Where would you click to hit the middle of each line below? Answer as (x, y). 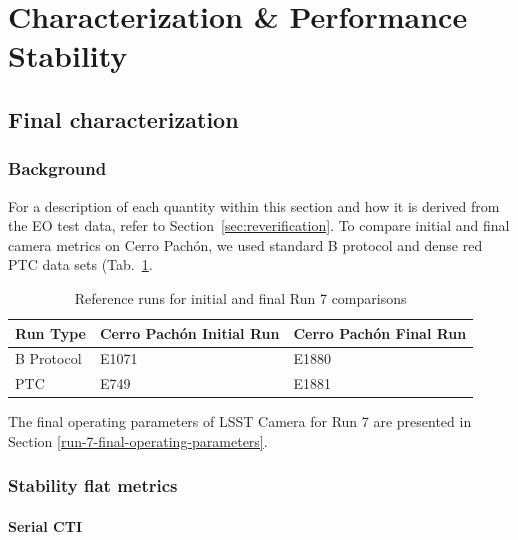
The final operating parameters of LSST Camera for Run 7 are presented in (240, 421)
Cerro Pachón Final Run (380, 332)
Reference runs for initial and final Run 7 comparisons (240, 297)
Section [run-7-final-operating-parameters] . (138, 440)
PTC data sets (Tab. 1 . (80, 264)
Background (57, 168)
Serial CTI (45, 525)
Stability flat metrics (93, 485)
